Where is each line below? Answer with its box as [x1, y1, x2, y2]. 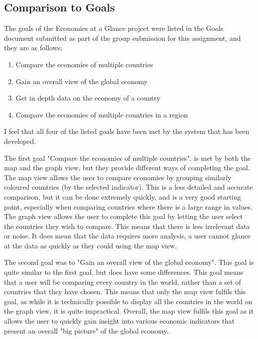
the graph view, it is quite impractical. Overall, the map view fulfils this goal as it [4, 306, 254, 316]
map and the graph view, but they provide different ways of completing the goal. [4, 162, 250, 173]
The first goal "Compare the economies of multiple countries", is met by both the [4, 152, 251, 163]
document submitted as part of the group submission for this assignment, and [4, 32, 241, 43]
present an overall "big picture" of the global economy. [4, 325, 169, 336]
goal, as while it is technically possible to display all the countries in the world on [4, 296, 253, 306]
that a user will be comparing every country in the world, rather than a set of [4, 276, 241, 287]
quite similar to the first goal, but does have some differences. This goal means [4, 267, 244, 277]
